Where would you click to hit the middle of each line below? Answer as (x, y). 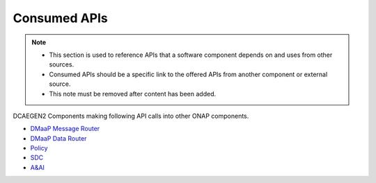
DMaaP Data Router (58, 138)
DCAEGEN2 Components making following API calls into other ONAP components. (131, 116)
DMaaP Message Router (65, 129)
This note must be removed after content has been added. (132, 94)
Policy (39, 148)
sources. (62, 64)
